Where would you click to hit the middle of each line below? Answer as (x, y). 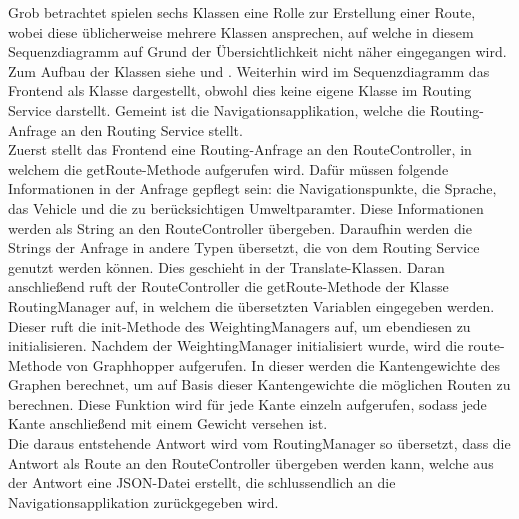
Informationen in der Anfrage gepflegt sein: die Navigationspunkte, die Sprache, (252, 188)
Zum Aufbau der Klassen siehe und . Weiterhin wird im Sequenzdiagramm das (249, 70)
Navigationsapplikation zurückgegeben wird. (143, 501)
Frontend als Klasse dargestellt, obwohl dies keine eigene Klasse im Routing (240, 90)
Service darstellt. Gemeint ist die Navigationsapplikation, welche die (217, 109)
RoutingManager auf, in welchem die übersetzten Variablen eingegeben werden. (251, 305)
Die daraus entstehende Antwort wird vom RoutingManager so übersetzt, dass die (259, 443)
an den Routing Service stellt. (151, 129)
